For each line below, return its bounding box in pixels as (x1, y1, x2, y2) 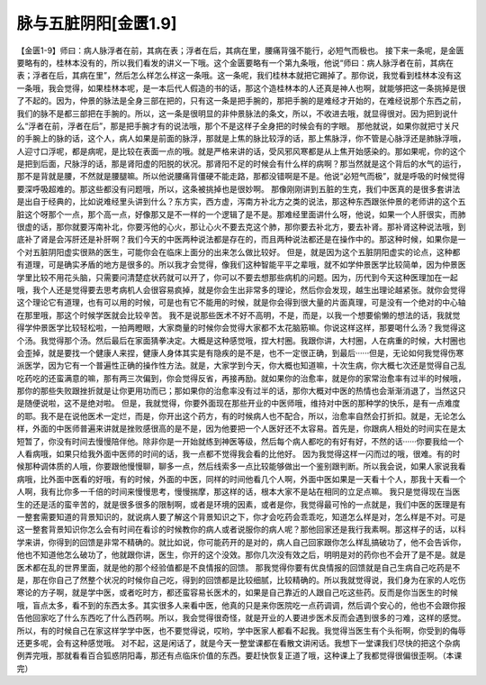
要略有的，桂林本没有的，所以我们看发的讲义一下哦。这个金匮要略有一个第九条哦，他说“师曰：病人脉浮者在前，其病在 (16, 57, 454, 68)
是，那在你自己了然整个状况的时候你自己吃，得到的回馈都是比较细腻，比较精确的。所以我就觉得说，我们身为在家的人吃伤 (16, 574, 466, 585)
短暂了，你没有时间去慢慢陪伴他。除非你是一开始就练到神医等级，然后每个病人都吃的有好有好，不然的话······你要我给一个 (16, 435, 464, 446)
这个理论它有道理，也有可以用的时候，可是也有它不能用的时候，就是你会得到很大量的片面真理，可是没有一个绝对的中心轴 (16, 297, 466, 308)
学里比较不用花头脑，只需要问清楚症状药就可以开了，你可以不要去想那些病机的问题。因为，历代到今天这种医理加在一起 (16, 271, 458, 283)
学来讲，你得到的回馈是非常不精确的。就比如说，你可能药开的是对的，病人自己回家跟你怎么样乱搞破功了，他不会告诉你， (16, 536, 466, 547)
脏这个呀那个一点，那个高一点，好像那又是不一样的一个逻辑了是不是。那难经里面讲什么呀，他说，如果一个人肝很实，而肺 (16, 208, 466, 220)
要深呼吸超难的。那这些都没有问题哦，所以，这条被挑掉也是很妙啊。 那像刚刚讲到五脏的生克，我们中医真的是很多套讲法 (16, 183, 461, 194)
